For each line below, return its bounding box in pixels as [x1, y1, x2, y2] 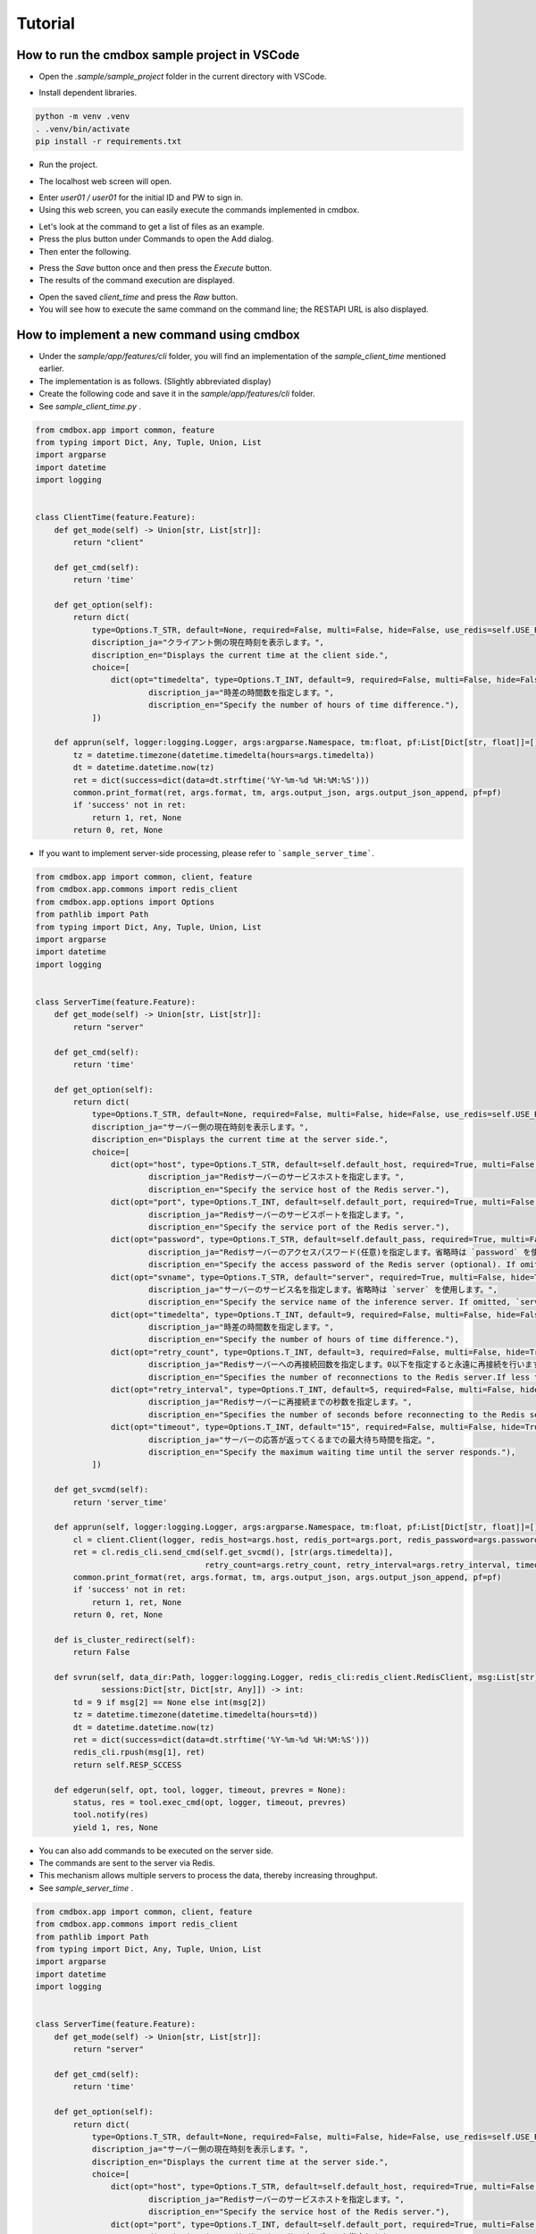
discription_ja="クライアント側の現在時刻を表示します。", [91, 637, 325, 648]
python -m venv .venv [35, 112, 130, 122]
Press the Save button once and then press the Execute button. [38, 262, 272, 273]
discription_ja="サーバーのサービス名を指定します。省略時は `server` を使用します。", [147, 1284, 498, 1295]
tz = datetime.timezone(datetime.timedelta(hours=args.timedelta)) [72, 750, 375, 760]
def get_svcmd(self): [54, 1484, 149, 1495]
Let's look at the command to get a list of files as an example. [38, 221, 265, 231]
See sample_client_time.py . [38, 400, 142, 411]
